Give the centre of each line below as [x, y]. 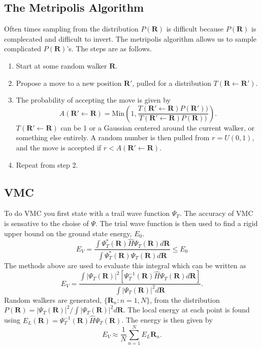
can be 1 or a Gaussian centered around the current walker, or [158, 127]
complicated [23, 49]
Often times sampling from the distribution [71, 29]
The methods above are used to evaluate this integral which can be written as [125, 265]
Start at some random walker [61, 65]
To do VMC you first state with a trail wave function [87, 213]
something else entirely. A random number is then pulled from [113, 137]
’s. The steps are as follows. [109, 49]
